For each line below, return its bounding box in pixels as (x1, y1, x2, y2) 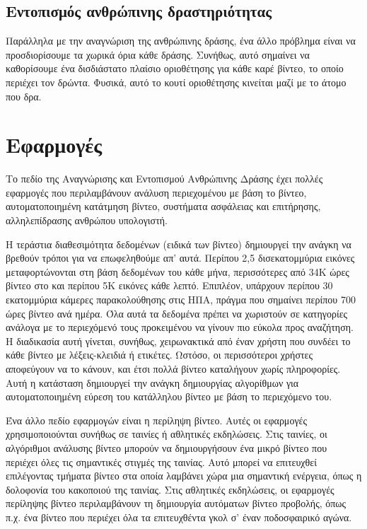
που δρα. (6, 88, 42, 103)
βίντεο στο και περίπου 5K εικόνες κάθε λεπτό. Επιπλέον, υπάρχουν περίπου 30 (6, 278, 333, 293)
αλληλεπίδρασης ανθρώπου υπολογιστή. (6, 213, 168, 228)
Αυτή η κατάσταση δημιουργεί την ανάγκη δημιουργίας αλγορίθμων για (6, 375, 299, 390)
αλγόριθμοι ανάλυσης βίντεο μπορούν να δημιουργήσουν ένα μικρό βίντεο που (6, 440, 327, 455)
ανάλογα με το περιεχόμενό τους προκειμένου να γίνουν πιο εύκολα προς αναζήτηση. (6, 320, 354, 335)
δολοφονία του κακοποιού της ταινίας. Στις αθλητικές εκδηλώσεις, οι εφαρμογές (6, 482, 334, 496)
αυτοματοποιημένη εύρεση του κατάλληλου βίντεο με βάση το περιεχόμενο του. (6, 389, 332, 404)
